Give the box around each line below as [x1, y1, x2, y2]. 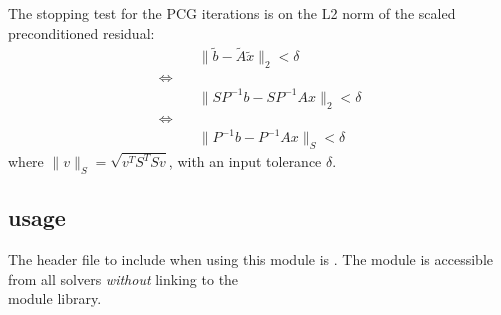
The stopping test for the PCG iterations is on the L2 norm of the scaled [8, 3, 456, 23]
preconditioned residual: [8, 22, 155, 43]
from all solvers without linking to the [8, 268, 239, 289]
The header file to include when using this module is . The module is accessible [8, 249, 494, 270]
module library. [8, 288, 102, 309]
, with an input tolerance [168, 151, 322, 172]
